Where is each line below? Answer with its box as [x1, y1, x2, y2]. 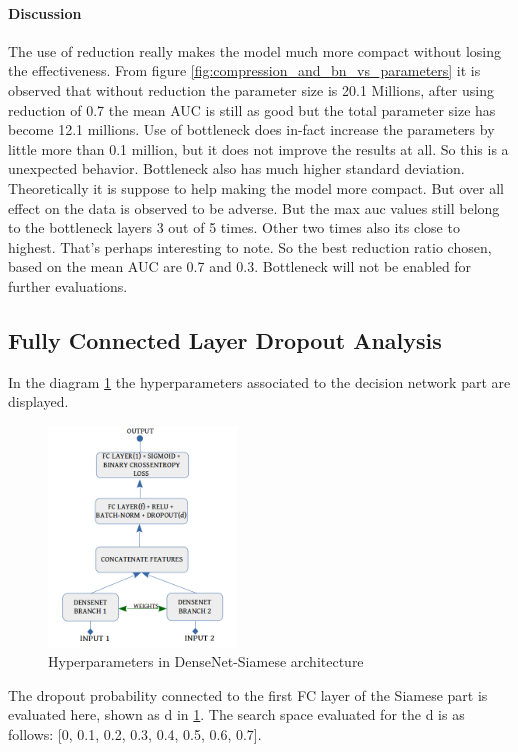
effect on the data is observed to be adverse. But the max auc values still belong [8, 197, 500, 218]
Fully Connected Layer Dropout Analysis [8, 324, 442, 355]
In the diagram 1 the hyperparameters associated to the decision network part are [8, 371, 511, 392]
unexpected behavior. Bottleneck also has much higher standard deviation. [8, 158, 465, 179]
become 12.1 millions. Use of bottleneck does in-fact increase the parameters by [8, 119, 495, 140]
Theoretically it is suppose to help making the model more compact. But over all [8, 177, 504, 198]
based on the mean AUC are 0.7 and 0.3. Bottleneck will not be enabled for [8, 256, 472, 277]
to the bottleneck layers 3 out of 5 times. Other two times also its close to [8, 217, 460, 238]
